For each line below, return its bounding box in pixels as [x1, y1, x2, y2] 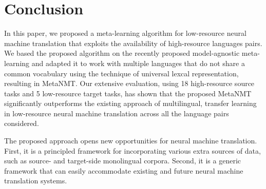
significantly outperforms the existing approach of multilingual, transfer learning [4, 98, 257, 109]
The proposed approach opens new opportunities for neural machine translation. [4, 135, 257, 146]
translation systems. [4, 175, 67, 186]
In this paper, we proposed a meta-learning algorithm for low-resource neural [4, 28, 246, 38]
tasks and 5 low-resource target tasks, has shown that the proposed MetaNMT [4, 88, 252, 98]
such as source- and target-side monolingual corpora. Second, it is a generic [4, 155, 241, 166]
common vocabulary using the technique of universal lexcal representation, [4, 68, 239, 78]
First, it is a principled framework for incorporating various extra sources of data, [4, 145, 261, 156]
